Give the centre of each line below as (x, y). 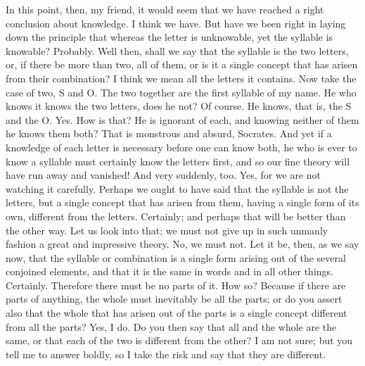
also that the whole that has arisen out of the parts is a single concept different (177, 313)
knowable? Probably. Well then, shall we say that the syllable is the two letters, (177, 50)
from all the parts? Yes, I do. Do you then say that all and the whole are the (171, 326)
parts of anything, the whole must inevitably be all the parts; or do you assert (174, 299)
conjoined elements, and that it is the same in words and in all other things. (169, 271)
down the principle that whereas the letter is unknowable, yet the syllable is (169, 37)
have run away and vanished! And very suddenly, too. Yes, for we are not (164, 175)
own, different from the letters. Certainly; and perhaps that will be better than (176, 216)
